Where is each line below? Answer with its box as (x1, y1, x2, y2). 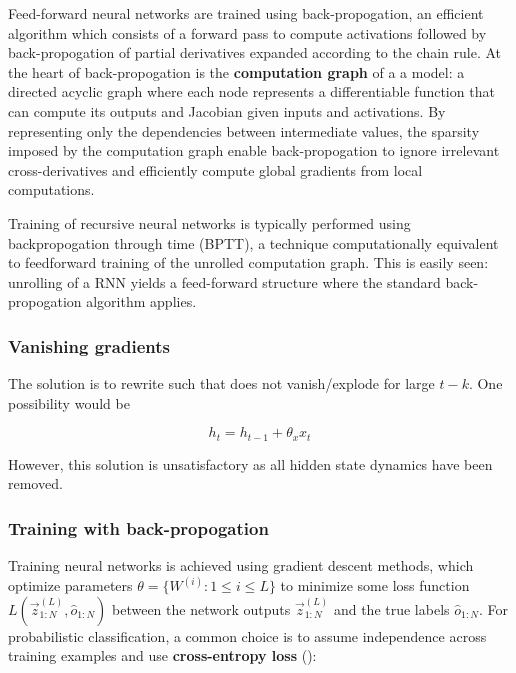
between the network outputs (112, 598, 291, 619)
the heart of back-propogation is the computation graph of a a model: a (8, 61, 465, 82)
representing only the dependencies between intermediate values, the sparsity (8, 120, 480, 141)
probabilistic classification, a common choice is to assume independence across (8, 625, 487, 646)
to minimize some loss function (280, 575, 470, 596)
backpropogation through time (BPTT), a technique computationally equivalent (8, 232, 499, 253)
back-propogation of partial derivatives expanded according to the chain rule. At (8, 42, 502, 63)
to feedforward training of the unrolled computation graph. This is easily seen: (8, 252, 489, 273)
